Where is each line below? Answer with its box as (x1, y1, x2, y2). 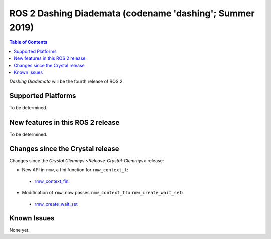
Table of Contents (9, 39, 48, 45)
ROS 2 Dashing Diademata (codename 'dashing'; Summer (9, 8, 255, 19)
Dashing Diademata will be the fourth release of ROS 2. (9, 78, 124, 85)
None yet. (9, 227, 30, 233)
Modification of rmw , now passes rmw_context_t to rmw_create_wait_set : (22, 190, 184, 196)
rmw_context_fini (34, 178, 70, 184)
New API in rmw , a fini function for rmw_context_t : (22, 167, 129, 173)
